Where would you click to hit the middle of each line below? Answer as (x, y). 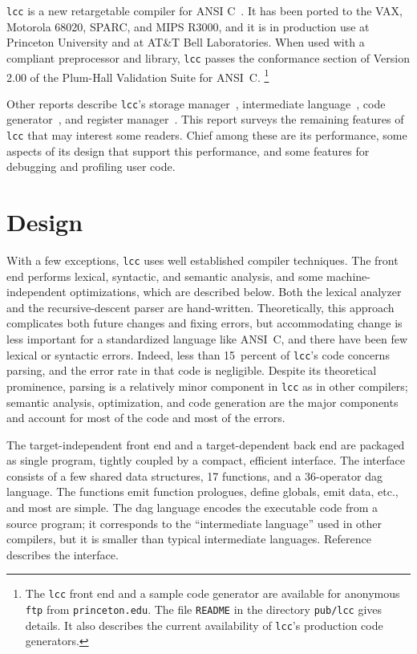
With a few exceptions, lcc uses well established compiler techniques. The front (202, 260)
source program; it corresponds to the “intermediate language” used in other (194, 523)
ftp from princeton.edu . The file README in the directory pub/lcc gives (204, 609)
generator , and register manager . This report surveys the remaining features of (205, 119)
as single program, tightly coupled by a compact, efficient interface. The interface (206, 460)
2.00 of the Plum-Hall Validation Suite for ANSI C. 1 (138, 75)
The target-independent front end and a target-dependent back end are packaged (206, 444)
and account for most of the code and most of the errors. (146, 418)
